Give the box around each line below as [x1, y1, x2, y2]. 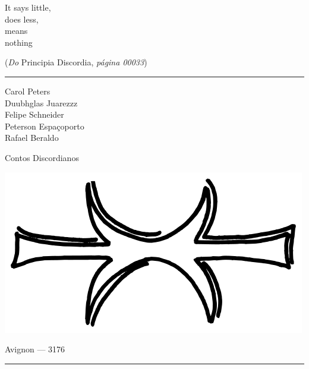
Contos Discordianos [5, 151, 79, 163]
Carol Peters [5, 84, 51, 97]
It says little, [5, 1, 51, 13]
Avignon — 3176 [5, 343, 65, 355]
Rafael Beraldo [5, 131, 59, 144]
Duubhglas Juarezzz [5, 96, 78, 109]
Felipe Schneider [5, 108, 64, 121]
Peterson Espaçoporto [5, 119, 84, 132]
